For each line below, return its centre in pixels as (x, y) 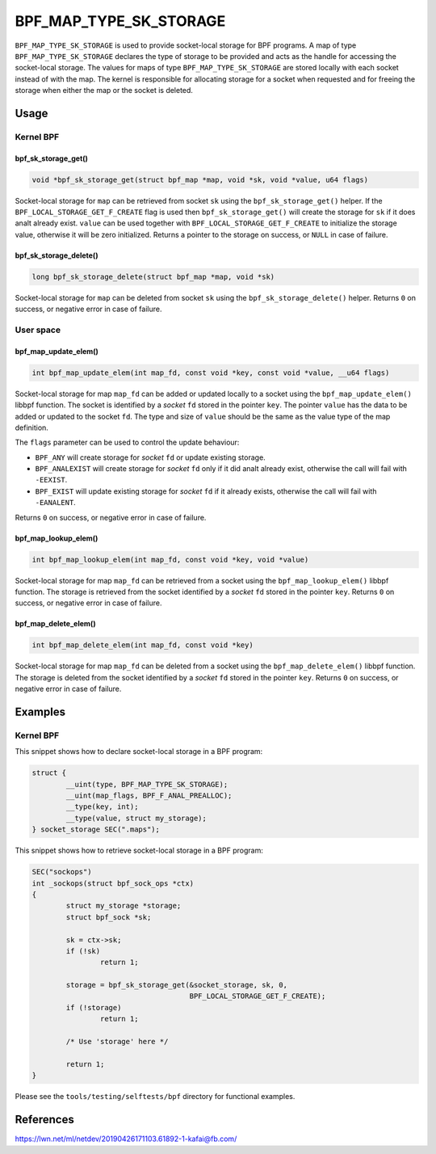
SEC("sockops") (62, 872)
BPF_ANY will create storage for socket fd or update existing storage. (150, 457)
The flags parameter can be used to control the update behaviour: (127, 442)
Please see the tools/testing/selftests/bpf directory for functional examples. (155, 1097)
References (44, 1120)
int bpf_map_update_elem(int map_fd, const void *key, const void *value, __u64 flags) (211, 373)
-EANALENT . (55, 503)
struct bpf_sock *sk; (109, 917)
